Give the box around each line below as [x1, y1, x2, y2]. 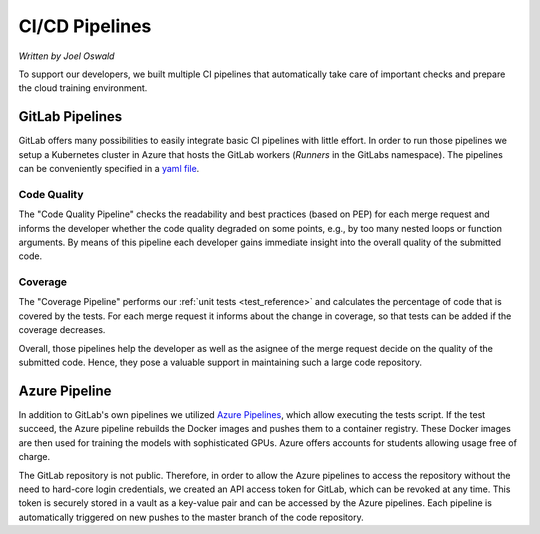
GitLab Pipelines [18, 108, 123, 125]
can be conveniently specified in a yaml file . [18, 163, 200, 175]
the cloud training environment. [18, 82, 148, 94]
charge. [18, 451, 50, 463]
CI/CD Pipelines [18, 15, 152, 37]
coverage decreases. [18, 324, 106, 336]
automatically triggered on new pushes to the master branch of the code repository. [18, 511, 364, 523]
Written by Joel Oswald [18, 50, 115, 62]
